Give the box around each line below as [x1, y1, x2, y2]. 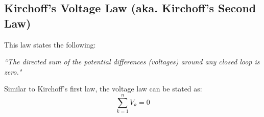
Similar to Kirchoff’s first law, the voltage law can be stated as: [4, 83, 202, 94]
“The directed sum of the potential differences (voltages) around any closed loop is [4, 56, 260, 67]
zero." [4, 66, 22, 77]
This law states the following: [4, 39, 96, 50]
